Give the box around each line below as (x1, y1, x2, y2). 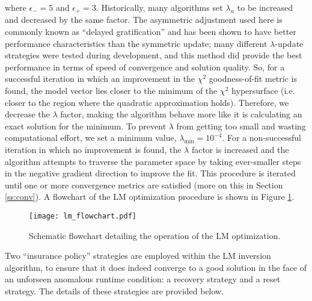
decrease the (5, 108, 50, 120)
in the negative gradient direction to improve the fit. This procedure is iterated (5, 167, 296, 179)
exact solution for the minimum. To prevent (5, 119, 167, 132)
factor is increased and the (191, 143, 289, 155)
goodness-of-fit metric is (209, 72, 297, 85)
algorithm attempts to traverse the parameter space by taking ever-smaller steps (5, 155, 301, 167)
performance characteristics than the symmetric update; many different (5, 37, 268, 49)
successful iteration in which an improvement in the (5, 72, 195, 85)
